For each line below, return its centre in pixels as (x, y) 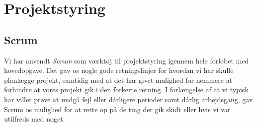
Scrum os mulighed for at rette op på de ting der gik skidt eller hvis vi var (117, 109)
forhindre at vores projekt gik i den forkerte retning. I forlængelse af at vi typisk (126, 90)
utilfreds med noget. (35, 119)
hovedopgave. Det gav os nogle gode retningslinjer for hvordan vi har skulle (119, 70)
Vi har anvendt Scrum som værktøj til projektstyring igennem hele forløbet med (127, 60)
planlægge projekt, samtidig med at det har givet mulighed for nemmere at (118, 80)
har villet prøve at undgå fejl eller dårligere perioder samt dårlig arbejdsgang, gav (128, 99)
